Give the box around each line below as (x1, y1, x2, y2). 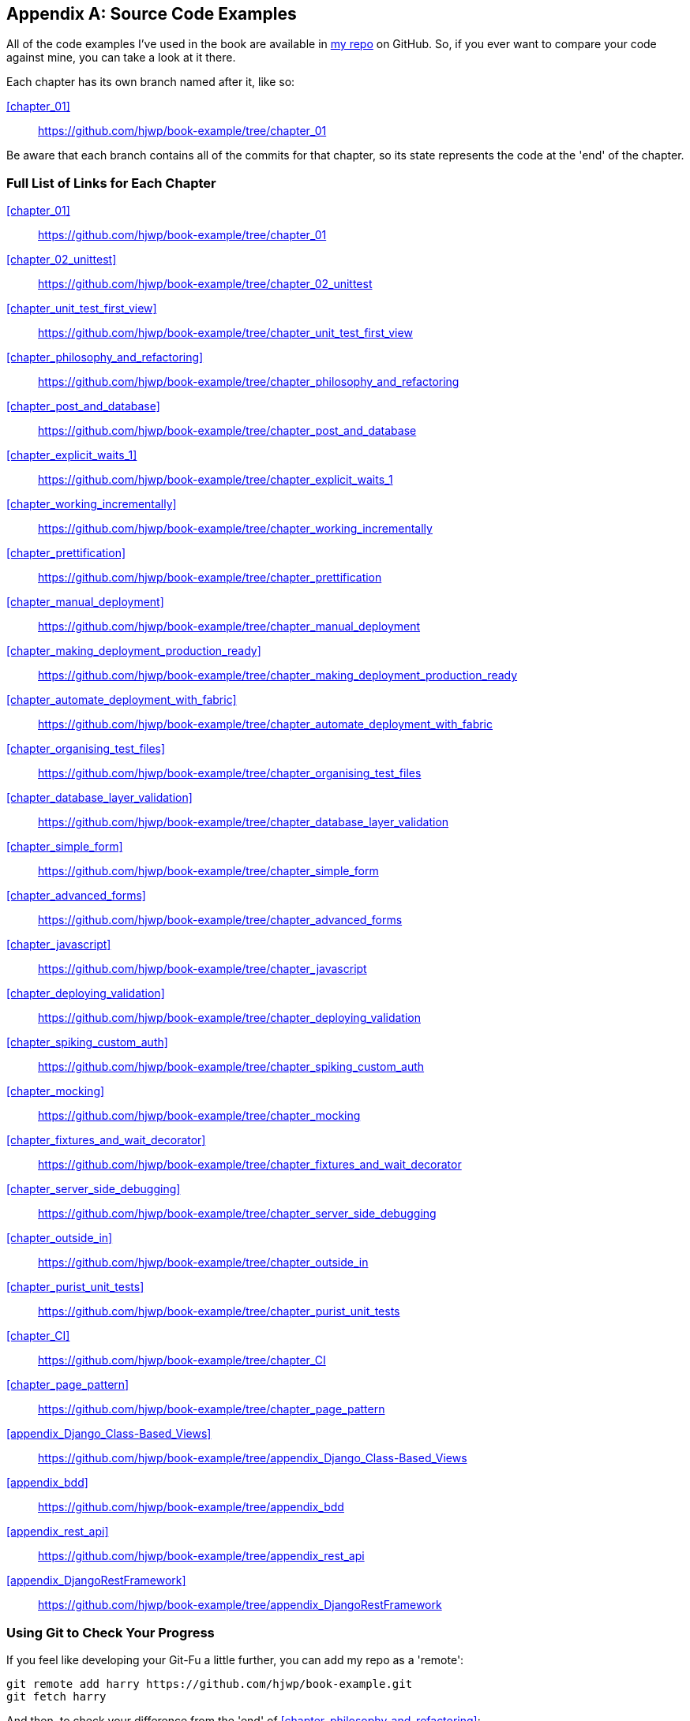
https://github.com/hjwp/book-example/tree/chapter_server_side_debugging (38, 1207, 437, 1221)
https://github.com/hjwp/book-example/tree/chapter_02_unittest (38, 277, 373, 291)
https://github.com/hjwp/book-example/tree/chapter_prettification (38, 571, 382, 585)
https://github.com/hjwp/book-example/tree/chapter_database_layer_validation (38, 815, 449, 829)
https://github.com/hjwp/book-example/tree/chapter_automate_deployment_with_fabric (38, 717, 493, 731)
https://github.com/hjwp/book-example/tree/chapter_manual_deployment (38, 619, 421, 634)
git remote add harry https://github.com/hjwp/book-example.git (6, 1677, 413, 1690)
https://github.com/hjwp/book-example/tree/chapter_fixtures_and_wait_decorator (38, 1158, 462, 1172)
